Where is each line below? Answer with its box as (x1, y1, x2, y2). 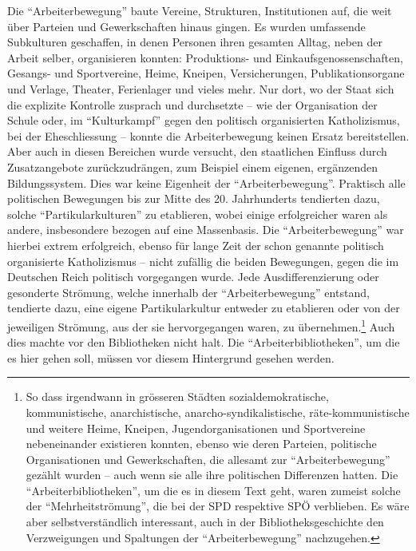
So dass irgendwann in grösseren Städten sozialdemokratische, (26, 388, 329, 405)
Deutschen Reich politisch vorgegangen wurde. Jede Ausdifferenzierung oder (7, 268, 379, 285)
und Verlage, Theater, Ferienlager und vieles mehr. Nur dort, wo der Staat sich (7, 80, 394, 97)
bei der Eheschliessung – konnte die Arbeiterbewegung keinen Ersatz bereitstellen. (7, 127, 410, 144)
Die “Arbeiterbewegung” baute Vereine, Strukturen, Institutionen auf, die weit (7, 2, 392, 18)
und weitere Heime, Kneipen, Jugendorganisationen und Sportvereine (26, 419, 366, 436)
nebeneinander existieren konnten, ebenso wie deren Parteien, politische (26, 435, 377, 452)
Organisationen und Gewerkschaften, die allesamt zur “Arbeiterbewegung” (26, 450, 390, 467)
